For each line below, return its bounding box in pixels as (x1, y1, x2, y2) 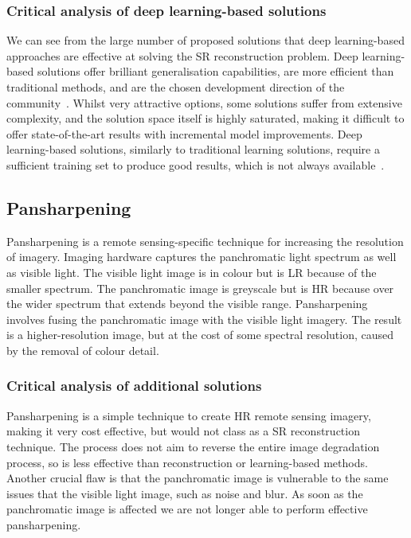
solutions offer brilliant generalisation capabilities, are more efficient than (37, 63, 394, 80)
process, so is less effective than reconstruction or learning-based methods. (6, 454, 368, 470)
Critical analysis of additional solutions (6, 376, 262, 396)
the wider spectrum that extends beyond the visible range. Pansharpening (6, 295, 368, 312)
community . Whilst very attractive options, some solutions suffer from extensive (6, 94, 402, 111)
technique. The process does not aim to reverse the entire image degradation (6, 438, 380, 454)
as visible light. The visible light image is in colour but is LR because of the (6, 263, 377, 280)
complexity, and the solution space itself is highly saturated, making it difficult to (6, 110, 405, 127)
